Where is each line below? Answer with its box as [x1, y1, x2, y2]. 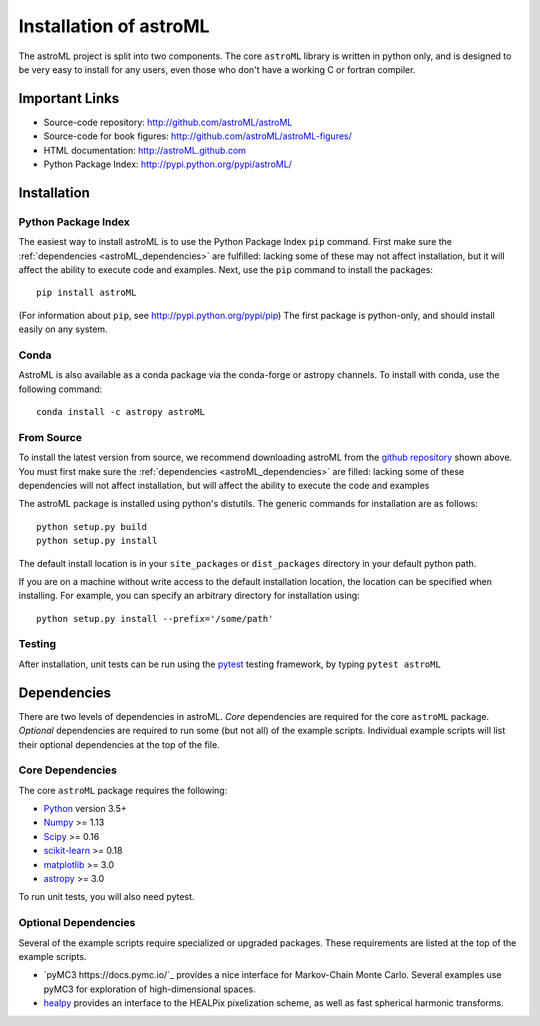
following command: [18, 383, 103, 395]
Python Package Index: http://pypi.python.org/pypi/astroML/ [43, 158, 292, 170]
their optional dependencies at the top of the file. [18, 738, 220, 750]
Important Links [18, 90, 120, 107]
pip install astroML [36, 287, 137, 299]
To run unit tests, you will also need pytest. [18, 891, 195, 903]
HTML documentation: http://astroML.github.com [43, 144, 247, 156]
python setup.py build [36, 521, 148, 532]
